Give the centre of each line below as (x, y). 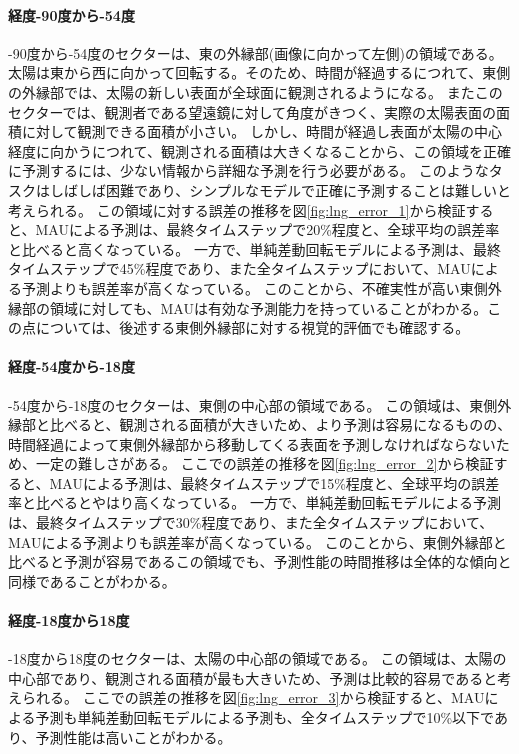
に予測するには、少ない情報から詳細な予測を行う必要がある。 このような (248, 170)
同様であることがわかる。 (92, 580)
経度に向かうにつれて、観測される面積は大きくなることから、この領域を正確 (259, 150)
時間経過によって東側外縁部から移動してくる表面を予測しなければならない (252, 443)
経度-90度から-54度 (71, 14)
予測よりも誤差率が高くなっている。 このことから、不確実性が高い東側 (254, 287)
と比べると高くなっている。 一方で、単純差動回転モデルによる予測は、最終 (254, 248)
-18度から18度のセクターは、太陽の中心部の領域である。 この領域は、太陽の (257, 658)
